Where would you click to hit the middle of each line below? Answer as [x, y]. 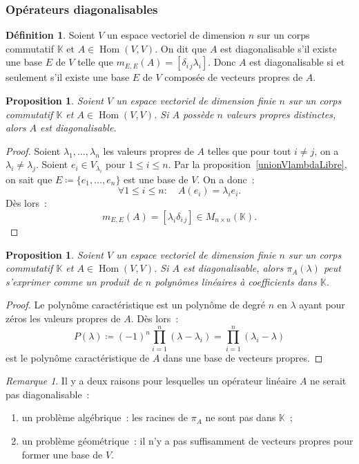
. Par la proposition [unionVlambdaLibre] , [258, 164]
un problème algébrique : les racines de [105, 417]
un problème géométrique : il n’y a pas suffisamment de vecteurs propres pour [187, 441]
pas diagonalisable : [48, 394]
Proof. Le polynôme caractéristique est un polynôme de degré [136, 305]
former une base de [62, 454]
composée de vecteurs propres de [234, 77]
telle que [95, 62]
